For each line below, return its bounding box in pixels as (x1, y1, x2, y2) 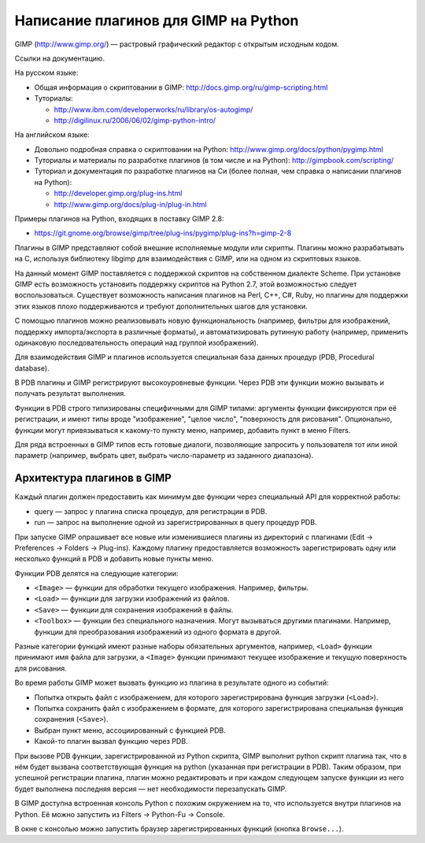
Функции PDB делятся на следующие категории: (14, 568, 179, 578)
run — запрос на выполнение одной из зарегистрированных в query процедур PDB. (34, 518, 317, 527)
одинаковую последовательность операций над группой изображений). (14, 338, 259, 347)
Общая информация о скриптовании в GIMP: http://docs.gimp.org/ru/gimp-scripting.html (34, 83, 328, 92)
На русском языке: (14, 68, 79, 78)
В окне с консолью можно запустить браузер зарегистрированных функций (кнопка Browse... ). (14, 823, 344, 834)
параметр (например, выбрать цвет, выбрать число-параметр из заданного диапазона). (14, 451, 314, 460)
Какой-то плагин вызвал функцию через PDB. (34, 737, 188, 746)
